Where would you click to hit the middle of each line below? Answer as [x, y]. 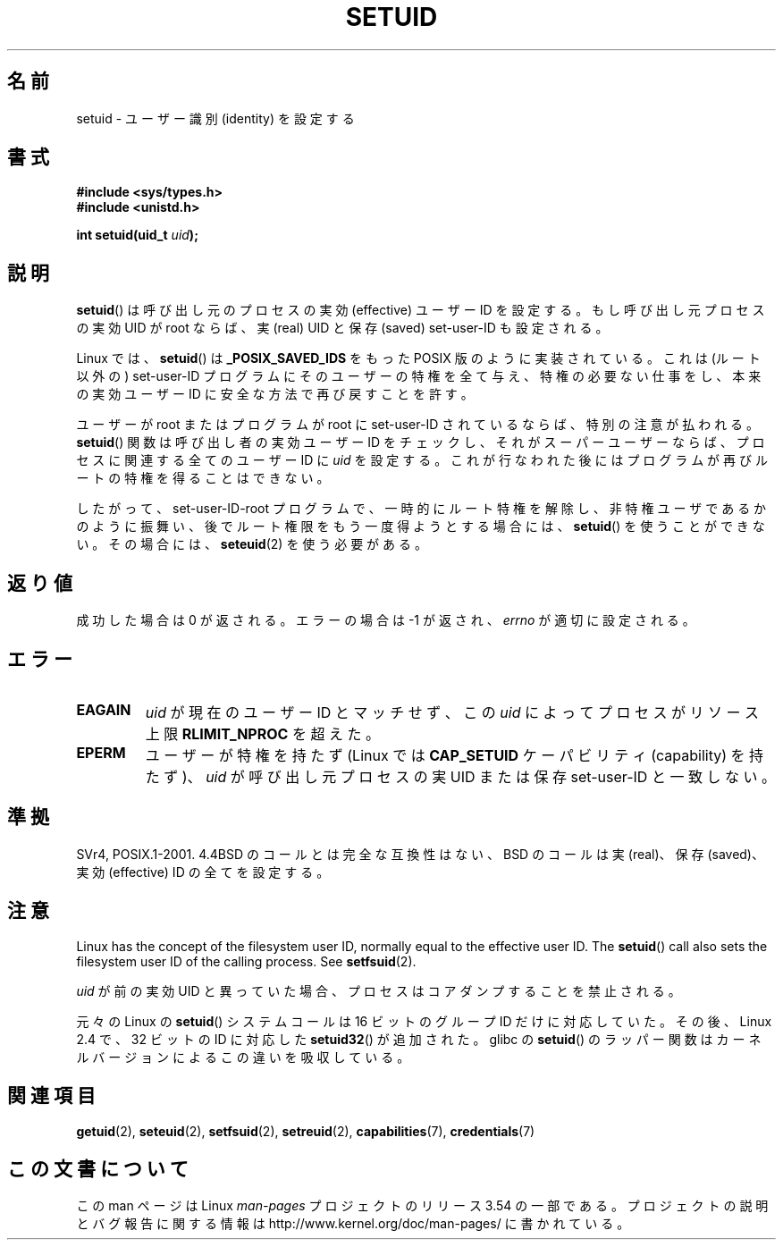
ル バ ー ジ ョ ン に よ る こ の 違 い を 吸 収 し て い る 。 [243, 1057]
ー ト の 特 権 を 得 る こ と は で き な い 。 [203, 478]
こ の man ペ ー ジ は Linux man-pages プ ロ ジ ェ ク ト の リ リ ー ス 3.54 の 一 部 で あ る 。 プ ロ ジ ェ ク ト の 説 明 [422, 1206]
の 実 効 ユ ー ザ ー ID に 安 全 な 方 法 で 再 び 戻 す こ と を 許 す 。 [275, 394]
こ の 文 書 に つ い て [98, 1168]
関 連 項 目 [51, 1096]
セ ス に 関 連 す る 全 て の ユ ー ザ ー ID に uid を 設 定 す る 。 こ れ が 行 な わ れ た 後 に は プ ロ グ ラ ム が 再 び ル [422, 460]
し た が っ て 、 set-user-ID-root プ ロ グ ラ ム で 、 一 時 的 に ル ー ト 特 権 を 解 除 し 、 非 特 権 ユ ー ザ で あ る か [421, 509]
